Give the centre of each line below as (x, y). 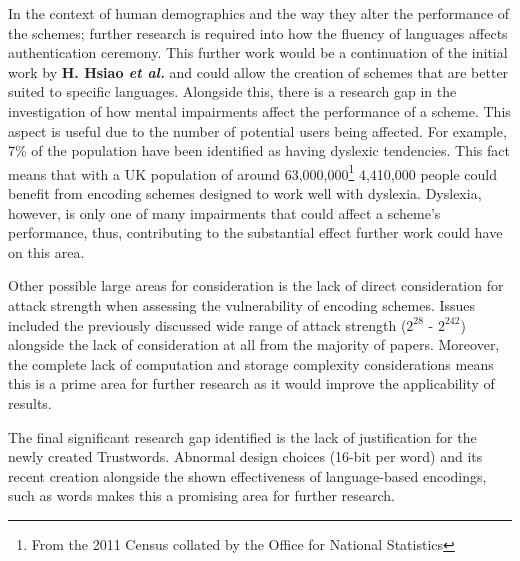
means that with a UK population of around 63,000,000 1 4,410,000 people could (253, 172)
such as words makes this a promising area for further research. (201, 495)
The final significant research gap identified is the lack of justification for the (242, 436)
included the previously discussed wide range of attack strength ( (207, 324)
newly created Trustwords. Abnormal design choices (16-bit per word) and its (245, 456)
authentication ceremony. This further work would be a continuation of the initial (258, 52)
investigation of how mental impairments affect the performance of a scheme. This (259, 110)
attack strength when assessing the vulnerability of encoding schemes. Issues (242, 304)
